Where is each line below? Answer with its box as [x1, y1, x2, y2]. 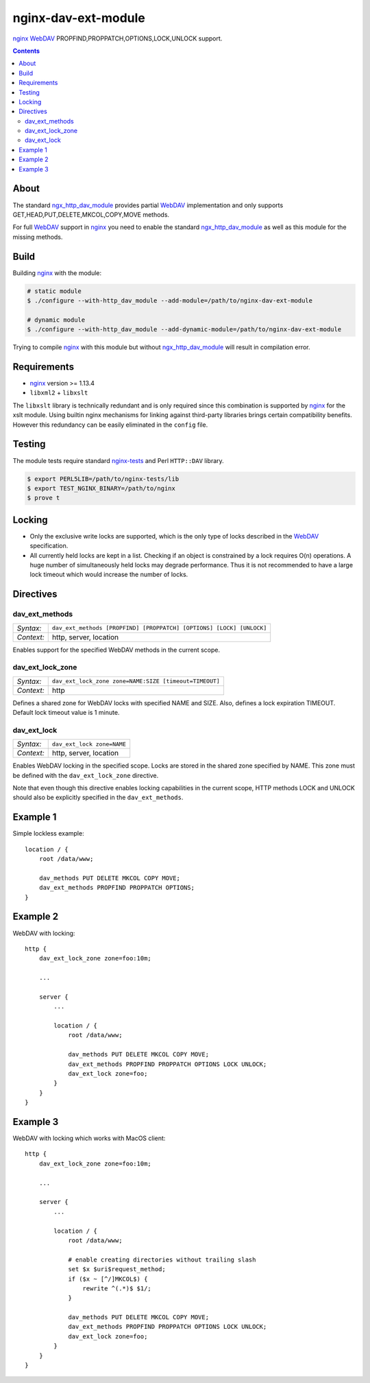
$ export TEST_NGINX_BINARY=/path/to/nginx [27, 484, 176, 492]
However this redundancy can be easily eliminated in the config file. [12, 421, 208, 429]
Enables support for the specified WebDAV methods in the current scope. [12, 646, 221, 654]
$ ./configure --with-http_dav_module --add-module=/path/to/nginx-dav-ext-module [27, 296, 313, 305]
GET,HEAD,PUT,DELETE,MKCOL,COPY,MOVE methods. [12, 210, 170, 219]
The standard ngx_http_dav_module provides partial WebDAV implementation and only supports [12, 201, 284, 209]
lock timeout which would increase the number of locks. [29, 570, 188, 579]
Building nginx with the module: [12, 268, 102, 277]
